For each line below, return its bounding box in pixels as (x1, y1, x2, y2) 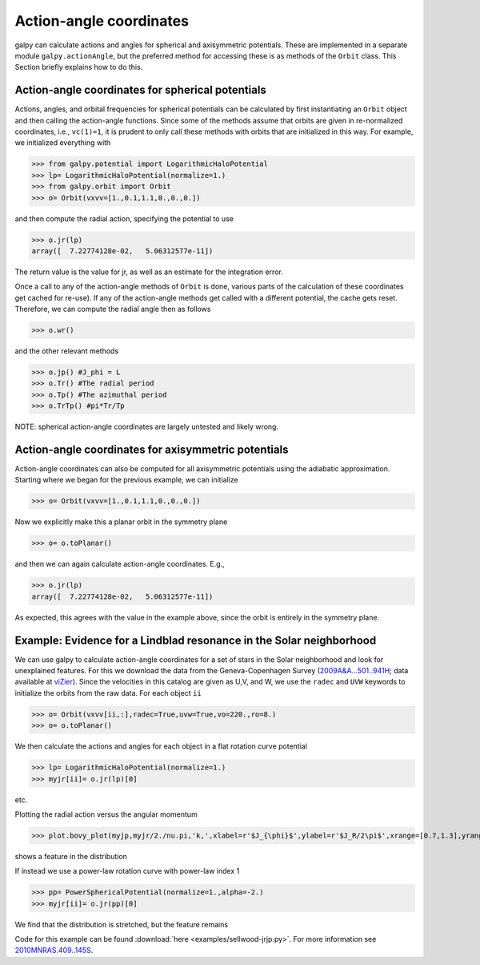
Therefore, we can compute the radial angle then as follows (14, 305, 211, 314)
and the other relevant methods (14, 346, 119, 356)
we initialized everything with (14, 138, 111, 147)
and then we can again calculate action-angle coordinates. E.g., (14, 559, 225, 569)
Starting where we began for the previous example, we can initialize (14, 475, 239, 485)
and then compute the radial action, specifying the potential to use (14, 213, 234, 224)
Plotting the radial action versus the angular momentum (14, 810, 198, 819)
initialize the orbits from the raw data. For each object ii (14, 688, 202, 697)
